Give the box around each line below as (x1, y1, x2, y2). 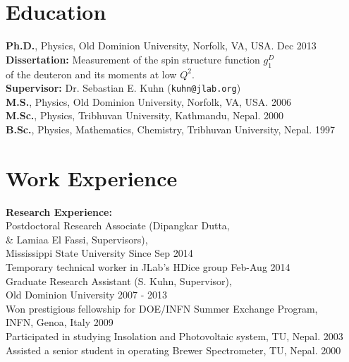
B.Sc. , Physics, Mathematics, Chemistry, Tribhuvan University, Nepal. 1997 (6, 121, 335, 136)
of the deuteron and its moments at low (6, 66, 177, 81)
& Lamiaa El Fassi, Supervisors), (6, 231, 148, 246)
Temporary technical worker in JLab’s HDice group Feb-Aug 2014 (6, 260, 290, 274)
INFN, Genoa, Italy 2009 (6, 315, 114, 330)
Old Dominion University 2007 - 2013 (6, 287, 167, 302)
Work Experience (6, 163, 178, 192)
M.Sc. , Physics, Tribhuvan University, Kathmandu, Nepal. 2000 (6, 108, 283, 123)
